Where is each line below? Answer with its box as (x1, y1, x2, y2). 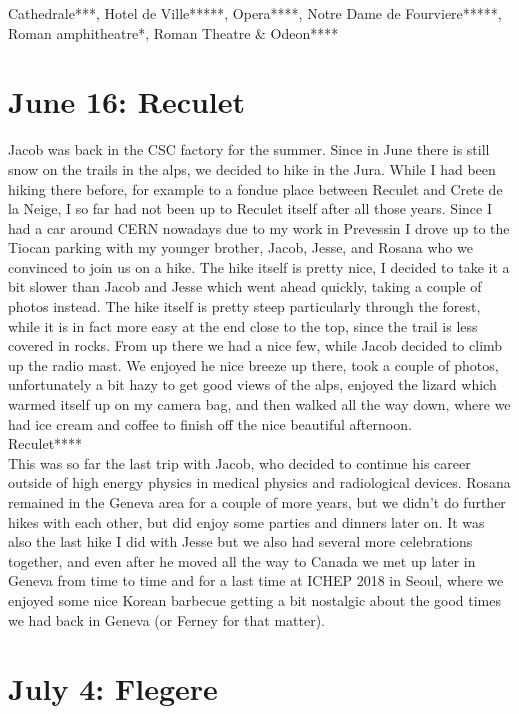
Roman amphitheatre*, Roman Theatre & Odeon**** (8, 22, 339, 43)
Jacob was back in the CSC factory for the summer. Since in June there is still (8, 139, 490, 160)
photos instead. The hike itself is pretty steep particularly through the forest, (8, 296, 481, 317)
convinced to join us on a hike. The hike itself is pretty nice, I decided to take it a (8, 256, 510, 277)
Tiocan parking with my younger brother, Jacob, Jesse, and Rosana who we (8, 237, 473, 258)
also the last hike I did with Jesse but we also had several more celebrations (8, 531, 473, 552)
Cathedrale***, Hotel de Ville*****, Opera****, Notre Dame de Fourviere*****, (8, 3, 502, 23)
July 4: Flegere (8, 668, 218, 709)
